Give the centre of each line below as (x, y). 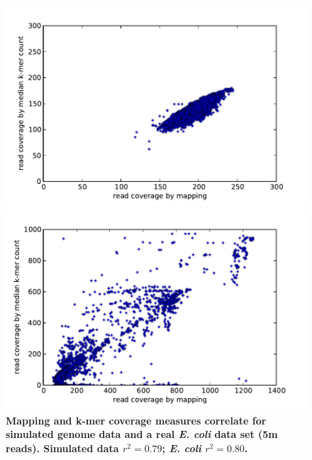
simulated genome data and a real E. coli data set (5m (142, 434)
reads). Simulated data (62, 448)
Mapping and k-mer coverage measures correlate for (136, 420)
